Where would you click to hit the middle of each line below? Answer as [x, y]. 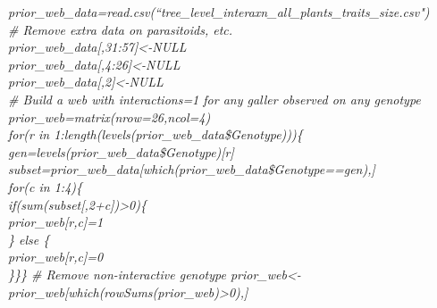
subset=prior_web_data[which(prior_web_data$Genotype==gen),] [192, 169]
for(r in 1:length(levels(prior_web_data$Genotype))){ [155, 134]
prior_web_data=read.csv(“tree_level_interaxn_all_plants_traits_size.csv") [219, 12]
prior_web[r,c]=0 [56, 257]
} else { [29, 239]
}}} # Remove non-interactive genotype [117, 274]
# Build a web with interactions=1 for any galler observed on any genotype [214, 99]
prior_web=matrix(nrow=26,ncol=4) [109, 117]
